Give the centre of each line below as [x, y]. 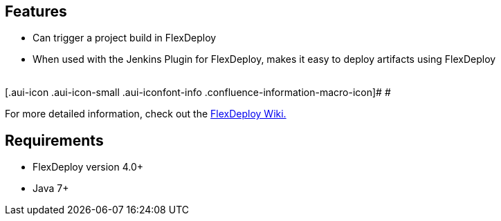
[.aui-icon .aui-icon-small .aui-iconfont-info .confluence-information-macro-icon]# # [198, 93]
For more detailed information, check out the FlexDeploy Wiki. [146, 114]
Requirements [54, 140]
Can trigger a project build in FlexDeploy [125, 38]
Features [36, 11]
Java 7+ [51, 189]
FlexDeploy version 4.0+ [88, 167]
